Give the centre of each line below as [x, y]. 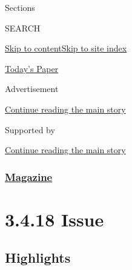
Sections [20, 7]
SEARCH [23, 28]
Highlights [38, 258]
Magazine [29, 176]
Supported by [30, 129]
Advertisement [32, 89]
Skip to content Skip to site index [66, 48]
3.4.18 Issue [54, 219]
